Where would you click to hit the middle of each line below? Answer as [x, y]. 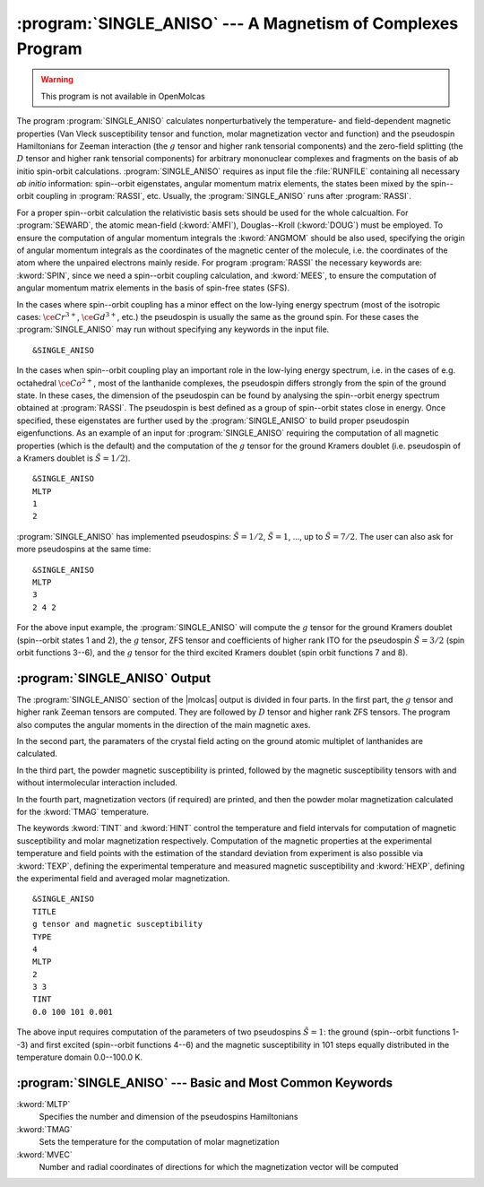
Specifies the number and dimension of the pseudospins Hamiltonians [169, 1117]
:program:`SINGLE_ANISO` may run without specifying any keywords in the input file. [173, 329]
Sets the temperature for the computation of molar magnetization [159, 1142]
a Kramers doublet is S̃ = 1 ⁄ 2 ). [73, 458]
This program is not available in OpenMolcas [123, 96]
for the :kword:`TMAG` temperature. [83, 812]
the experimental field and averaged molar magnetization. [123, 878]
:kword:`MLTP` [43, 1104]
